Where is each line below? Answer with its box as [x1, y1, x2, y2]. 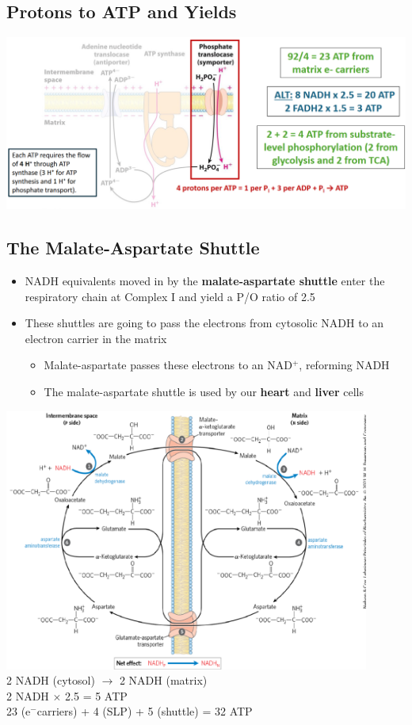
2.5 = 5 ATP [65, 687, 128, 704]
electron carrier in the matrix [25, 330, 167, 346]
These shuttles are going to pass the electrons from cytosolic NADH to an [25, 315, 384, 331]
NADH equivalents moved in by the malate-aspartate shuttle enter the [25, 273, 385, 289]
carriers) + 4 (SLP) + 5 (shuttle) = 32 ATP [36, 703, 253, 719]
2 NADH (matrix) [119, 672, 208, 689]
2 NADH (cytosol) [6, 672, 95, 689]
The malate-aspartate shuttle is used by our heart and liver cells [44, 383, 364, 400]
